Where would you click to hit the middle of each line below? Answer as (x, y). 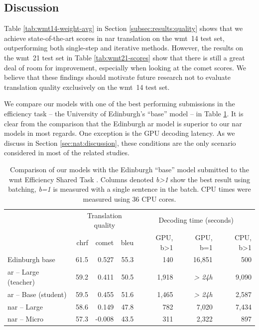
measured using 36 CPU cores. (129, 198)
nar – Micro (26, 319)
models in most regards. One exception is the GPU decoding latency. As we (120, 133)
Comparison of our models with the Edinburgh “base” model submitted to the (129, 169)
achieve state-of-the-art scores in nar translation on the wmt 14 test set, (114, 38)
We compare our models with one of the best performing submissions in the (120, 104)
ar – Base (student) (37, 294)
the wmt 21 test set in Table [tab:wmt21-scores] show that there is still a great (125, 57)
